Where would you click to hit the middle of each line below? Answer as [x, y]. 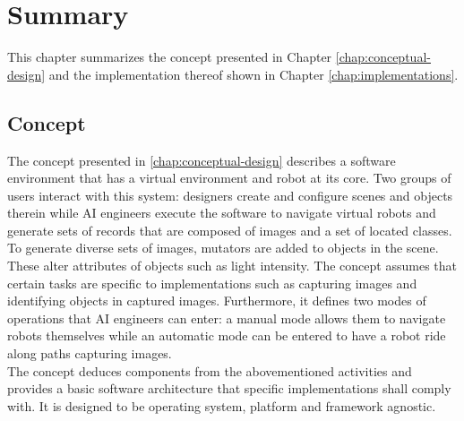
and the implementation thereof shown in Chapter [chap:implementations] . [253, 74]
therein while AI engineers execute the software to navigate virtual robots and [222, 213]
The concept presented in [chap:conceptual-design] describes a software [202, 160]
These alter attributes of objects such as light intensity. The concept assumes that [232, 266]
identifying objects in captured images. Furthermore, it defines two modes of [217, 301]
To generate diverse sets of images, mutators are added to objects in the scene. [223, 248]
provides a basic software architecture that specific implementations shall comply [229, 388]
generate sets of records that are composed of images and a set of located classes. [230, 230]
